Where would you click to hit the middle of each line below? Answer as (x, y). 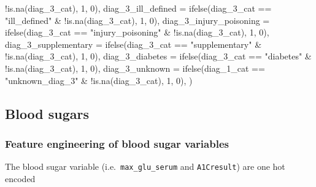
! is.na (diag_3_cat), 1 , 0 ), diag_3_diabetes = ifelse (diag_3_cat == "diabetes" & (158, 56)
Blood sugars (47, 113)
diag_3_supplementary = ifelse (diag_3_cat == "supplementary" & (133, 44)
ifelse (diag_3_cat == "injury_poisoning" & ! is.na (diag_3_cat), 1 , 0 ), (137, 32)
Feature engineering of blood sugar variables (117, 143)
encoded (20, 178)
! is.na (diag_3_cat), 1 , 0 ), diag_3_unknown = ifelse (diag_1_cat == (135, 68)
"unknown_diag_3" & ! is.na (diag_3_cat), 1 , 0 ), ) (99, 80)
